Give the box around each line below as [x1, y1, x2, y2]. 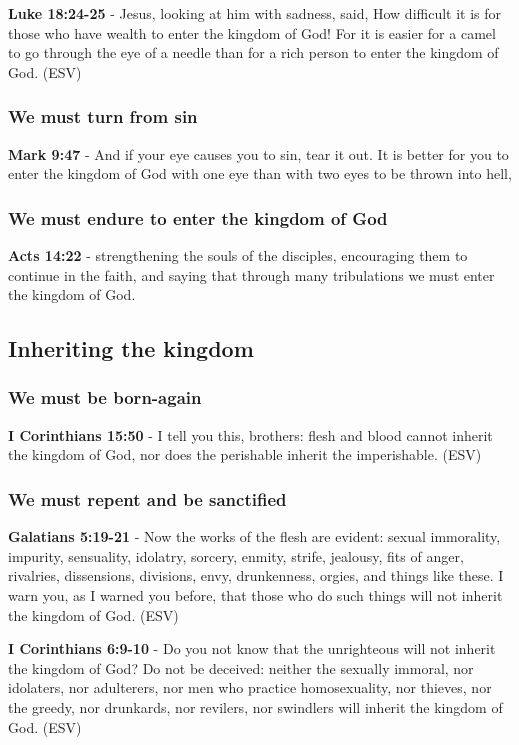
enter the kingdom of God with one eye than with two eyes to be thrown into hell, [8, 163, 512, 184]
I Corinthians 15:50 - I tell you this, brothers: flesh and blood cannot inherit [8, 424, 493, 445]
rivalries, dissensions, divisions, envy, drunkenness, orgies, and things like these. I [8, 565, 504, 586]
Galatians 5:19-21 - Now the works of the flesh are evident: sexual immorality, [8, 526, 501, 547]
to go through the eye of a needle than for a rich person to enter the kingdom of [8, 42, 499, 63]
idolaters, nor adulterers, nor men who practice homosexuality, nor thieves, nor [8, 677, 492, 698]
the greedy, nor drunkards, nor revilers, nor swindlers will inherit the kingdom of [8, 696, 503, 717]
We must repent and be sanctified [8, 486, 287, 511]
